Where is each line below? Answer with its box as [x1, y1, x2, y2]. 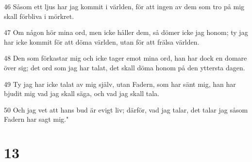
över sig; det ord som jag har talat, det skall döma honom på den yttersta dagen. [4, 62, 245, 72]
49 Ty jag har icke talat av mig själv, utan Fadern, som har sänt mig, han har [4, 79, 236, 89]
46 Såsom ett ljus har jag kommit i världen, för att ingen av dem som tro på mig [4, 1, 245, 11]
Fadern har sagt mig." [4, 114, 69, 124]
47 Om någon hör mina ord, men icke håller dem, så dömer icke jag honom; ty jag [4, 27, 248, 37]
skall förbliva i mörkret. [4, 11, 74, 21]
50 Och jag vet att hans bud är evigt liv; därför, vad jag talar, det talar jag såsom [4, 104, 248, 114]
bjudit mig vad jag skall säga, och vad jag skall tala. [4, 88, 159, 98]
